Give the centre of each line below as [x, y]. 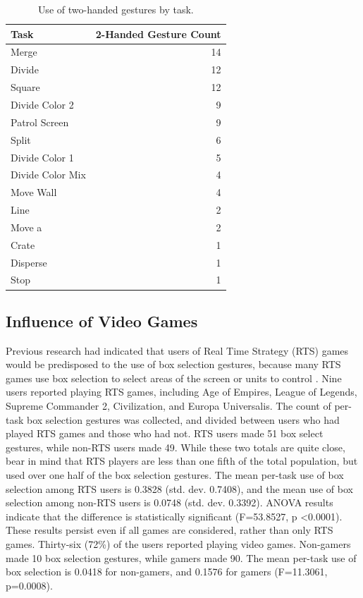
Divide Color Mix [48, 175]
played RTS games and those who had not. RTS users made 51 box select [165, 433]
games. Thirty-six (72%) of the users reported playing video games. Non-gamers [178, 544]
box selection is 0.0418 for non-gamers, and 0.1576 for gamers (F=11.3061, [167, 572]
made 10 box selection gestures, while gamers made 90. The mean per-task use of [181, 557]
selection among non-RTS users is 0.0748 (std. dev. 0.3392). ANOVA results [170, 502]
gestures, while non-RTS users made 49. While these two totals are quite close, [176, 447]
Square [25, 87]
